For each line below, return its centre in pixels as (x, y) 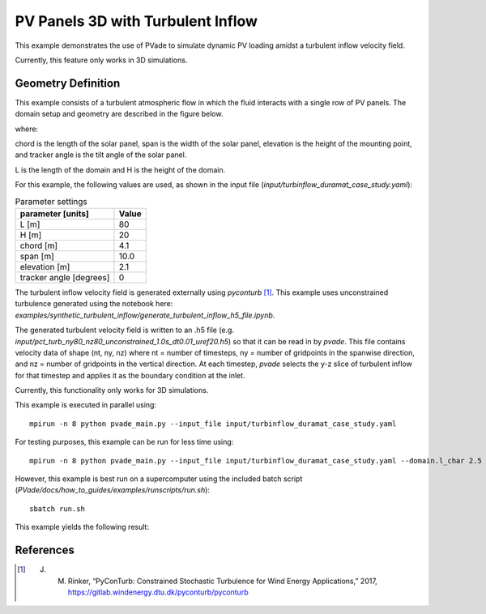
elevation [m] (45, 266)
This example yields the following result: (82, 527)
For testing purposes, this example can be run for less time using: (124, 442)
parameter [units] (54, 213)
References (45, 550)
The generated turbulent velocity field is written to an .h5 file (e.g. (125, 330)
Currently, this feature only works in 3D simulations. (101, 60)
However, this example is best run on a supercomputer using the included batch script (159, 479)
